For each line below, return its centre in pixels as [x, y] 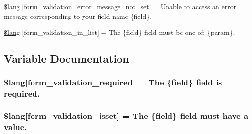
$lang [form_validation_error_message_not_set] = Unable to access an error [120, 6]
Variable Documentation [67, 59]
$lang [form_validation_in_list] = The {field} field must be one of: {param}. [119, 32]
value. [16, 127]
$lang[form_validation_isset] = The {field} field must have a [126, 116]
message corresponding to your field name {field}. [78, 16]
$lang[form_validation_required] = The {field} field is [113, 82]
